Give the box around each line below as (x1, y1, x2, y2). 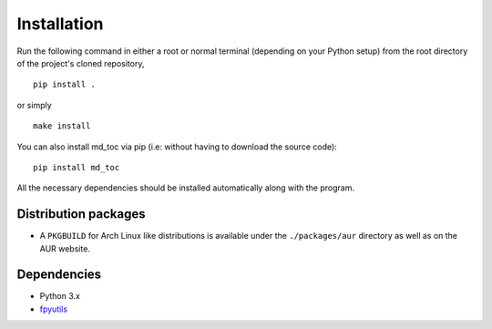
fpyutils (39, 303, 68, 314)
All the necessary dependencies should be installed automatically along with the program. (16, 182, 355, 193)
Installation (16, 14, 104, 34)
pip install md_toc (33, 162, 120, 172)
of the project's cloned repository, (16, 57, 145, 68)
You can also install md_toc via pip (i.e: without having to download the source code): (16, 141, 337, 152)
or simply (16, 99, 52, 110)
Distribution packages (16, 206, 146, 222)
